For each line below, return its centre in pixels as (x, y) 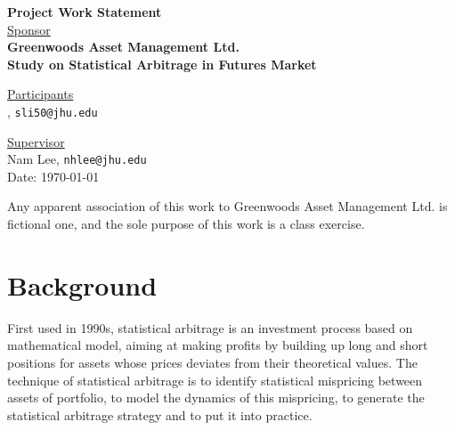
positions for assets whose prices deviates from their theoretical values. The (212, 362)
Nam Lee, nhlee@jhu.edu (77, 159)
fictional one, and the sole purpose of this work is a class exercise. (186, 224)
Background (82, 284)
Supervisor (36, 141)
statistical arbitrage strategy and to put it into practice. (160, 414)
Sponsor (29, 29)
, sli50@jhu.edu (53, 111)
